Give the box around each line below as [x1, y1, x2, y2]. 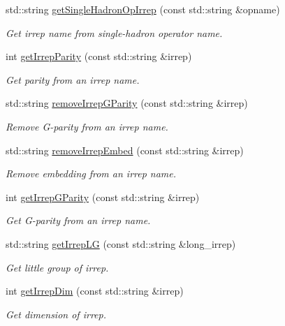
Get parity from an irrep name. [6, 72, 140, 87]
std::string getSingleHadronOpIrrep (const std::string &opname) [6, 2, 280, 16]
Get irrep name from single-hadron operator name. [6, 25, 223, 40]
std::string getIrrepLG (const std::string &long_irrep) [6, 236, 236, 251]
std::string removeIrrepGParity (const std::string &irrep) [6, 96, 248, 110]
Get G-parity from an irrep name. [6, 213, 151, 228]
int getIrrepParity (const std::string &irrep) [6, 49, 192, 64]
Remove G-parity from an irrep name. [6, 119, 168, 133]
